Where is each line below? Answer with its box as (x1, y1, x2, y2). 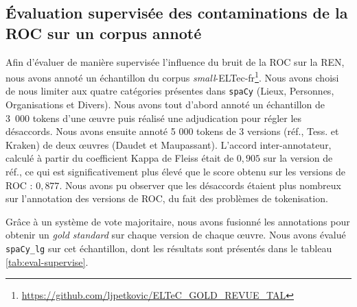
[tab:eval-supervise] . (5, 254, 89, 269)
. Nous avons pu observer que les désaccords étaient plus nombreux (59, 177, 341, 192)
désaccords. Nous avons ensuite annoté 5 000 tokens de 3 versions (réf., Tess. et (5, 124, 339, 138)
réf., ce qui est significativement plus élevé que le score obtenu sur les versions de (5, 164, 345, 179)
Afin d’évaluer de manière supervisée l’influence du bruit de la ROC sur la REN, (5, 54, 345, 69)
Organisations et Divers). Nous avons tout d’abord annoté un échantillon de (5, 97, 325, 112)
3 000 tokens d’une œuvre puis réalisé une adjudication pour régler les (5, 110, 302, 125)
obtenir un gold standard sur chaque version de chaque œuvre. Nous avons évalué (5, 228, 346, 242)
